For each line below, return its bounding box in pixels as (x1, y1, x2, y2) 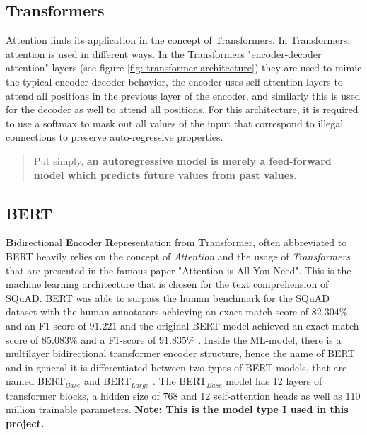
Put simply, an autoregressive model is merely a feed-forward (33, 153, 332, 168)
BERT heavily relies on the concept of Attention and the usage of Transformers (6, 248, 351, 263)
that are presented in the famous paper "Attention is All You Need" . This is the (6, 262, 351, 277)
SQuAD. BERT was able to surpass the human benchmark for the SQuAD (6, 290, 330, 305)
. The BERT (153, 373, 207, 388)
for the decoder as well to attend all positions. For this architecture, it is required (6, 102, 359, 117)
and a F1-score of (81, 332, 156, 347)
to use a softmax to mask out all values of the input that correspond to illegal (6, 115, 344, 130)
